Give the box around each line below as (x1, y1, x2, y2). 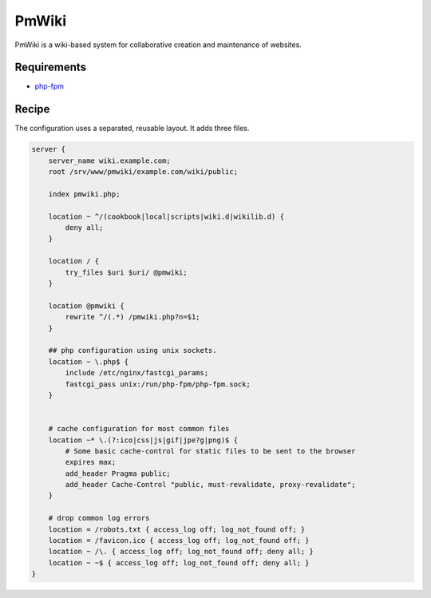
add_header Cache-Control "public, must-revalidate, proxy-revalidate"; (65, 480, 356, 489)
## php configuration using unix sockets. (48, 346, 217, 355)
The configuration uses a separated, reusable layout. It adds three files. (14, 124, 250, 133)
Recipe (14, 102, 50, 116)
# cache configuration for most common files (48, 424, 230, 434)
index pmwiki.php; (48, 189, 121, 199)
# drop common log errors (48, 513, 150, 523)
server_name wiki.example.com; (48, 156, 171, 165)
